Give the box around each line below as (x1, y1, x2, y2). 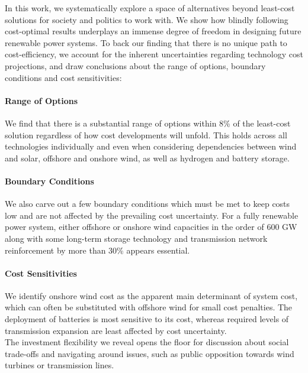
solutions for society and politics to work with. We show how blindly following (5, 13, 288, 25)
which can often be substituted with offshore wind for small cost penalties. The (5, 301, 293, 313)
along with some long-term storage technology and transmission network (5, 232, 268, 244)
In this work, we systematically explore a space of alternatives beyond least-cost (5, 2, 295, 14)
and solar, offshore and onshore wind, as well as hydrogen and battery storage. (5, 151, 290, 164)
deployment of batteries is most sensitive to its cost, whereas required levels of (5, 313, 289, 325)
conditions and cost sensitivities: (5, 71, 122, 83)
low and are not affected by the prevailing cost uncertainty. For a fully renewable (5, 209, 299, 221)
